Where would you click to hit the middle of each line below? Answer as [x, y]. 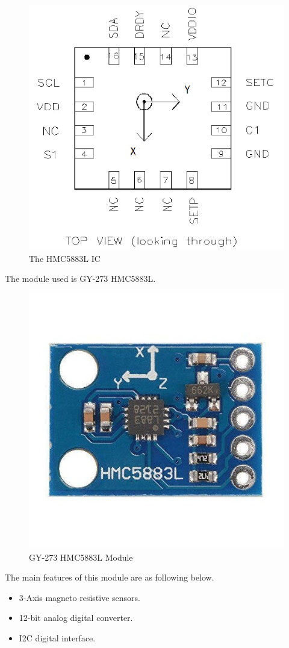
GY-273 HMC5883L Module [81, 557]
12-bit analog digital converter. [76, 618]
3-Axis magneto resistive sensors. [79, 597]
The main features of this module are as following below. [110, 577]
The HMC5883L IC [65, 258]
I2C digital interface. [57, 637]
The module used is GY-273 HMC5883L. [80, 279]
